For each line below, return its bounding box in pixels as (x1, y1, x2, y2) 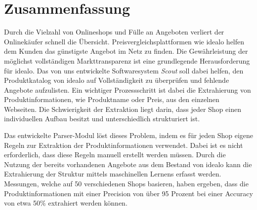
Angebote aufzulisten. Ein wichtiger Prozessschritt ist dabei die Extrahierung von (4, 84, 251, 95)
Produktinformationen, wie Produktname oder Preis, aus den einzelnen (4, 94, 219, 105)
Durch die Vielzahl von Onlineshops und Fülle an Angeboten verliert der (4, 27, 224, 37)
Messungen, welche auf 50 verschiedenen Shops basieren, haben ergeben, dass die (4, 178, 249, 189)
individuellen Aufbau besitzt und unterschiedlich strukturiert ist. (4, 113, 200, 124)
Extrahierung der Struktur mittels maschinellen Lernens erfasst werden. (4, 169, 221, 179)
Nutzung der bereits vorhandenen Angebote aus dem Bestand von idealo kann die (4, 159, 252, 169)
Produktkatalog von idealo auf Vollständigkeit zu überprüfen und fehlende (4, 75, 229, 85)
